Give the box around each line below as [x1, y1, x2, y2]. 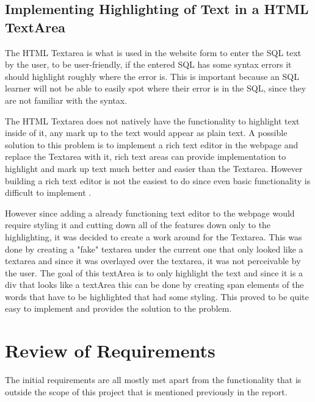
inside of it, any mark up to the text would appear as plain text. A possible [5, 126, 288, 139]
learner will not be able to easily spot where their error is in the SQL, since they [5, 82, 306, 95]
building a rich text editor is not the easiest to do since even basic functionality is [5, 174, 311, 187]
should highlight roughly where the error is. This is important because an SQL [5, 70, 299, 82]
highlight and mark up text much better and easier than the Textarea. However [5, 162, 303, 174]
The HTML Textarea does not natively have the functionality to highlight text [5, 114, 300, 127]
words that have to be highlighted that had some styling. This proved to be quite [5, 290, 309, 303]
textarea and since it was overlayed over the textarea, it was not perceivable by [5, 254, 301, 267]
